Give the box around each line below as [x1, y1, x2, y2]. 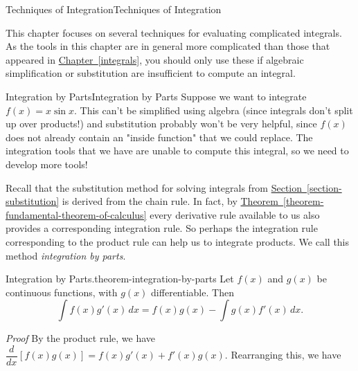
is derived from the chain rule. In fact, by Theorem [62, 194, 278, 208]
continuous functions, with [6, 284, 118, 299]
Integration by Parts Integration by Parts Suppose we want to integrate [6, 89, 307, 103]
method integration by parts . [6, 248, 126, 262]
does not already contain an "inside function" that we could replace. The [6, 129, 313, 144]
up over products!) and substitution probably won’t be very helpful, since [6, 116, 317, 131]
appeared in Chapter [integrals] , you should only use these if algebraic [6, 52, 304, 66]
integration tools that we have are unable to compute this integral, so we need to [6, 143, 349, 158]
